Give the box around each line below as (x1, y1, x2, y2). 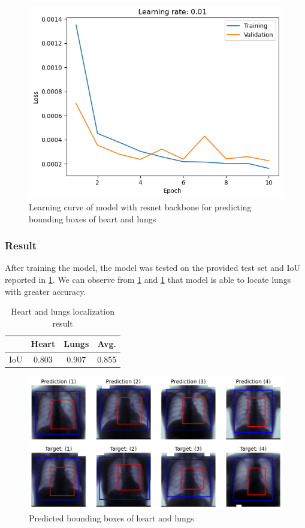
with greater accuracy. (5, 285, 86, 297)
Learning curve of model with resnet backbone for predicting (29, 200, 252, 213)
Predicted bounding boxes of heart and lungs (29, 511, 194, 524)
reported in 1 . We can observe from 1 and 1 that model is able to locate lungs (5, 273, 291, 285)
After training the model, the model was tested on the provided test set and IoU (5, 261, 301, 274)
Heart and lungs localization (11, 305, 114, 318)
